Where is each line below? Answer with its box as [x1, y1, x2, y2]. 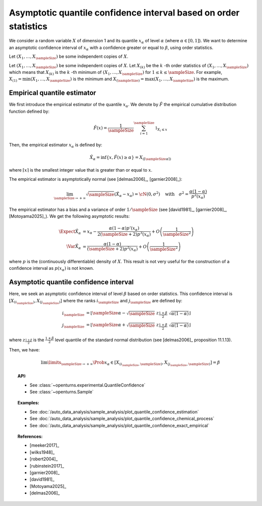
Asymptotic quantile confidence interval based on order [9, 7, 240, 18]
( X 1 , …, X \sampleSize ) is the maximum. [153, 76, 229, 83]
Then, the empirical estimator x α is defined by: [9, 141, 102, 149]
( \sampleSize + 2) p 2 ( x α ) [87, 245, 138, 253]
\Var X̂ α [66, 244, 81, 250]
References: [17, 434, 43, 439]
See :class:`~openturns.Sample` [30, 389, 94, 395]
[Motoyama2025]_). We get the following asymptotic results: [9, 213, 130, 219]
